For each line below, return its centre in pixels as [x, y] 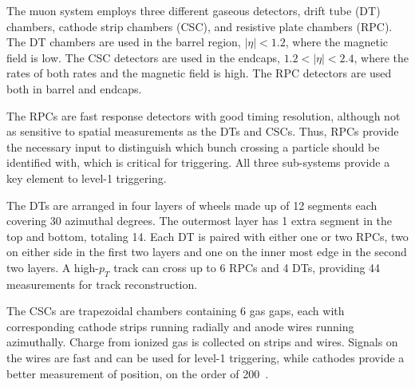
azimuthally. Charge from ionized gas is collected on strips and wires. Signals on [202, 342]
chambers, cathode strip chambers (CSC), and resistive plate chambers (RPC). [200, 26]
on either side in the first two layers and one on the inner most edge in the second [207, 252]
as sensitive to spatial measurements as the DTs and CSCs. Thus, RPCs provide [203, 131]
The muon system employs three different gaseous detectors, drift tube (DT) [194, 10]
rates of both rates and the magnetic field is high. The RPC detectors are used [199, 73]
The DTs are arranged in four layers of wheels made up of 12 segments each [192, 205]
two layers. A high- [53, 267]
